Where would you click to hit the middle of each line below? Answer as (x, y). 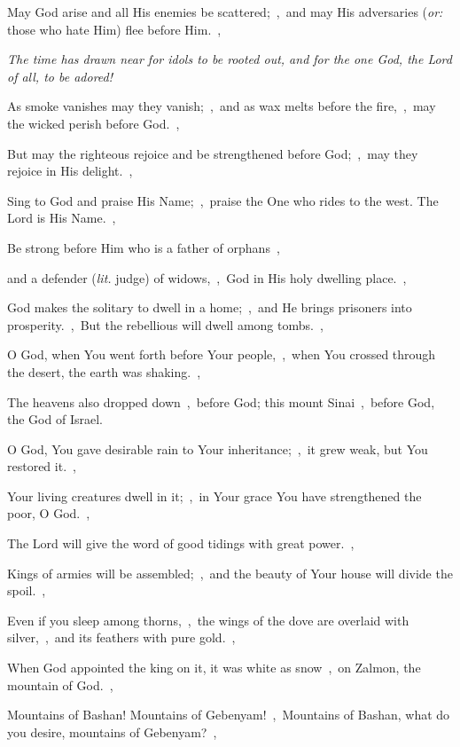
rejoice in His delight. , (70, 171)
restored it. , (42, 466)
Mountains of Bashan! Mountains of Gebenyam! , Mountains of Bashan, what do (229, 715)
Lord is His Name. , (62, 218)
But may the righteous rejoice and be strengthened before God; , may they (213, 153)
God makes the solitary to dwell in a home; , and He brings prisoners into (210, 307)
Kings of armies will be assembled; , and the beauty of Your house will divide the (230, 573)
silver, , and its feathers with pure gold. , (121, 637)
